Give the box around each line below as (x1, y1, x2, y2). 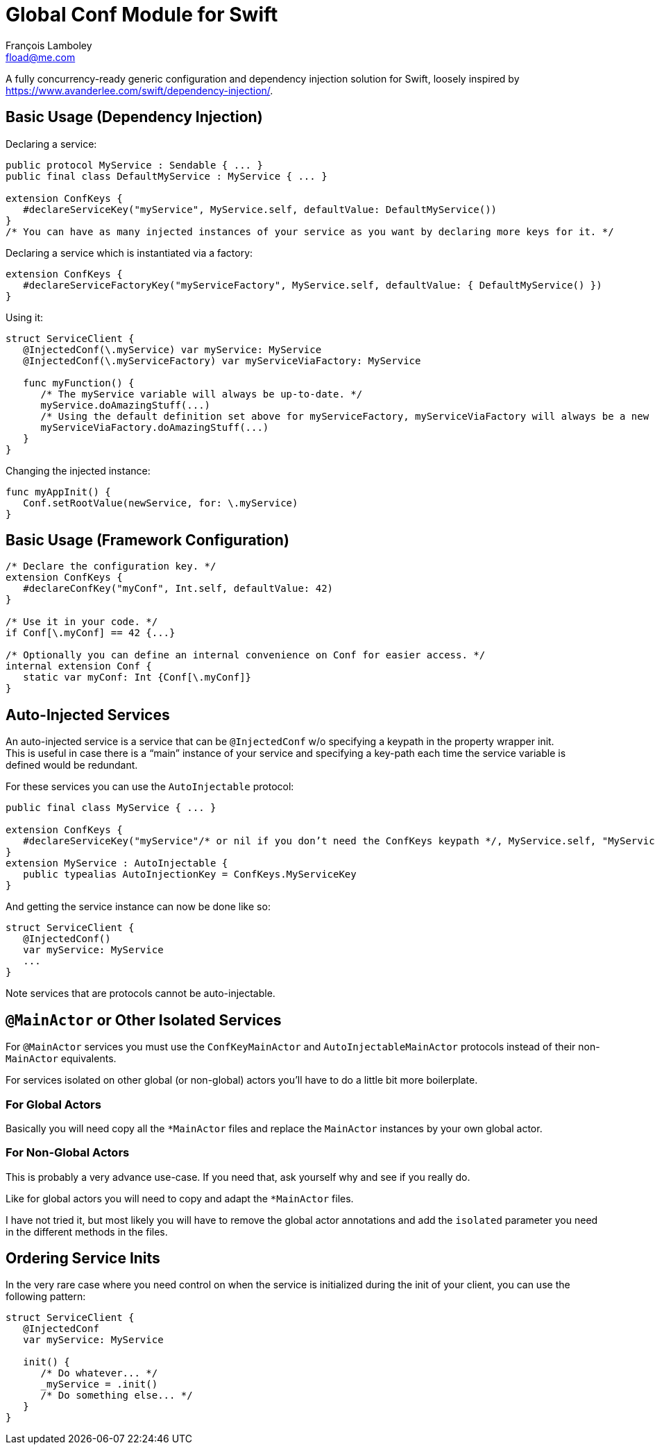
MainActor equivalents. (6, 1052, 117, 1065)
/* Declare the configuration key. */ (6, 561, 216, 572)
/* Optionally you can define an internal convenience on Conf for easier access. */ (6, 649, 486, 661)
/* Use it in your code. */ (6, 616, 158, 628)
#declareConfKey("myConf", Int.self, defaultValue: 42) (23, 583, 334, 595)
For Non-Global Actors (6, 1145, 130, 1160)
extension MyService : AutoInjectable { (6, 858, 228, 869)
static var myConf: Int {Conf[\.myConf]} (23, 672, 252, 683)
